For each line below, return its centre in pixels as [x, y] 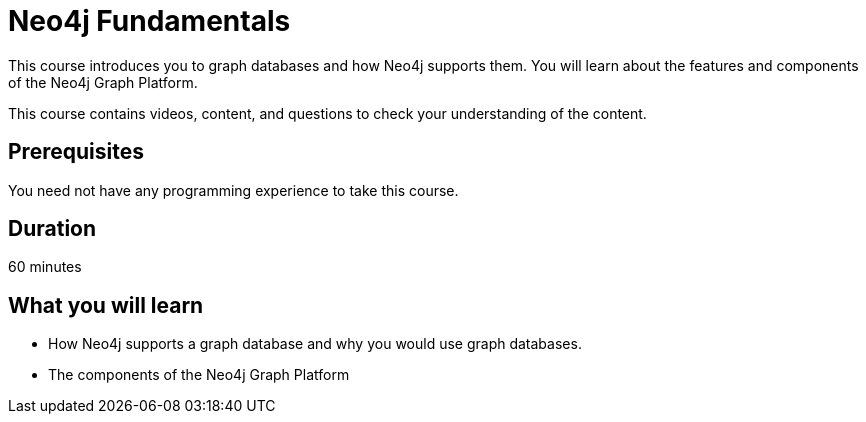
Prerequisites [76, 152]
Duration [52, 229]
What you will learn [106, 305]
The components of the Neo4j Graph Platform [199, 375]
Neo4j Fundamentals [149, 21]
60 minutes [45, 267]
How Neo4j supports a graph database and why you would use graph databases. [315, 344]
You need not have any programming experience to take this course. [233, 190]
